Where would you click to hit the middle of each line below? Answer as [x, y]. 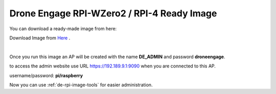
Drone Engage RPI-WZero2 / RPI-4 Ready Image [113, 13]
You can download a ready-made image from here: [63, 29]
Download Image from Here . [40, 38]
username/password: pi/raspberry [46, 75]
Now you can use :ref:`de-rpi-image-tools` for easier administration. [81, 85]
